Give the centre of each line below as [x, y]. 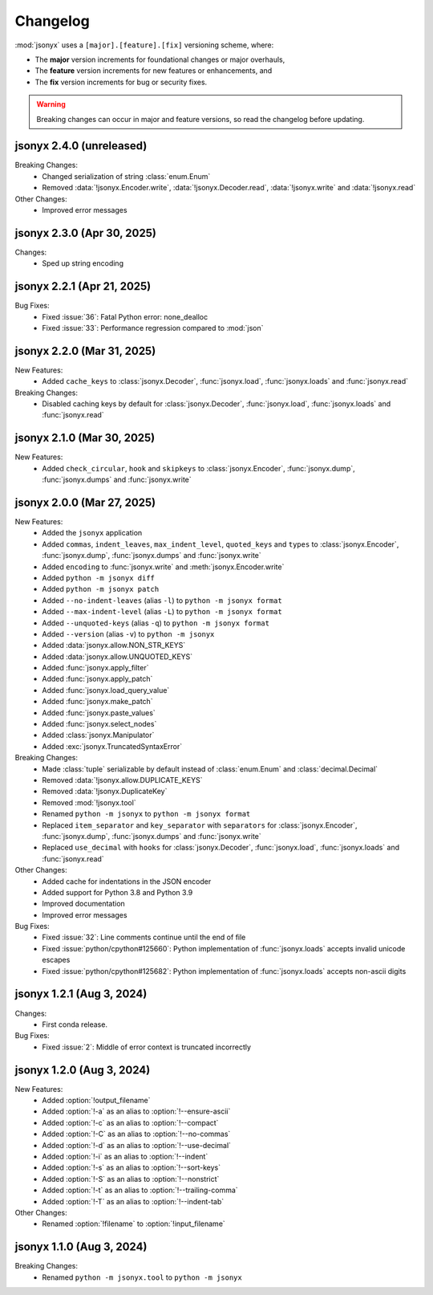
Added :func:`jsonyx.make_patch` [97, 702]
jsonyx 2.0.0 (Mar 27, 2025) [85, 502]
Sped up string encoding [83, 263]
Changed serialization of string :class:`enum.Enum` [126, 176]
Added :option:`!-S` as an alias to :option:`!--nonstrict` [131, 1179]
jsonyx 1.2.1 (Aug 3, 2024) [81, 994]
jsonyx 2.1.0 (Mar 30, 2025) [85, 438]
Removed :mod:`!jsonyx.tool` [89, 802]
